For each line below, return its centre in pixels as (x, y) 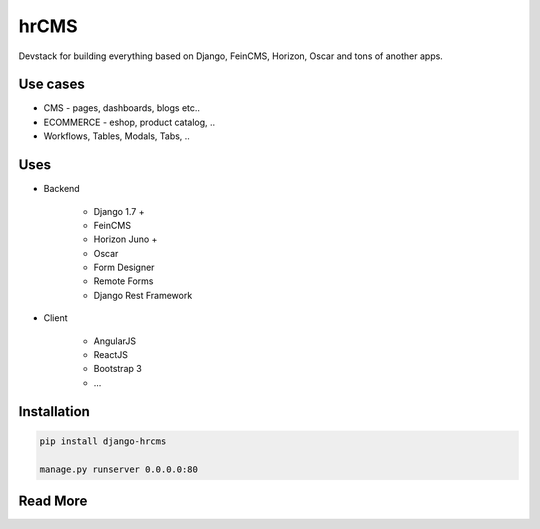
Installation (54, 411)
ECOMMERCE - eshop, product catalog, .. (129, 122)
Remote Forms (123, 281)
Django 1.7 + (119, 211)
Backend (61, 189)
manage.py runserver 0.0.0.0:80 (119, 469)
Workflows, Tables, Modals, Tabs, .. (116, 136)
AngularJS (115, 341)
